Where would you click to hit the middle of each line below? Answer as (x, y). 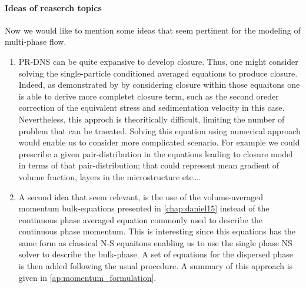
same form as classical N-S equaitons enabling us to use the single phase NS (155, 242)
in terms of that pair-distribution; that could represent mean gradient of (149, 165)
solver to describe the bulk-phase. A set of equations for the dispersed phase (156, 254)
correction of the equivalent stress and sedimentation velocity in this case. (152, 107)
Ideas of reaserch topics (53, 7)
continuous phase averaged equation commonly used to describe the (140, 219)
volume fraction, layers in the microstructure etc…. (109, 176)
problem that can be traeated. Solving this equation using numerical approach (159, 130)
